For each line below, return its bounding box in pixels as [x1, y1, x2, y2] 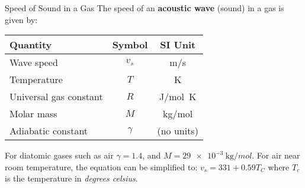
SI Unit [160, 38, 196, 52]
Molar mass [9, 107, 57, 121]
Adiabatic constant [9, 124, 88, 138]
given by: [5, 13, 38, 25]
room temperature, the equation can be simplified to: [5, 160, 198, 173]
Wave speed [9, 55, 58, 70]
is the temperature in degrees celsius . [5, 172, 138, 184]
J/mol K [159, 90, 197, 104]
